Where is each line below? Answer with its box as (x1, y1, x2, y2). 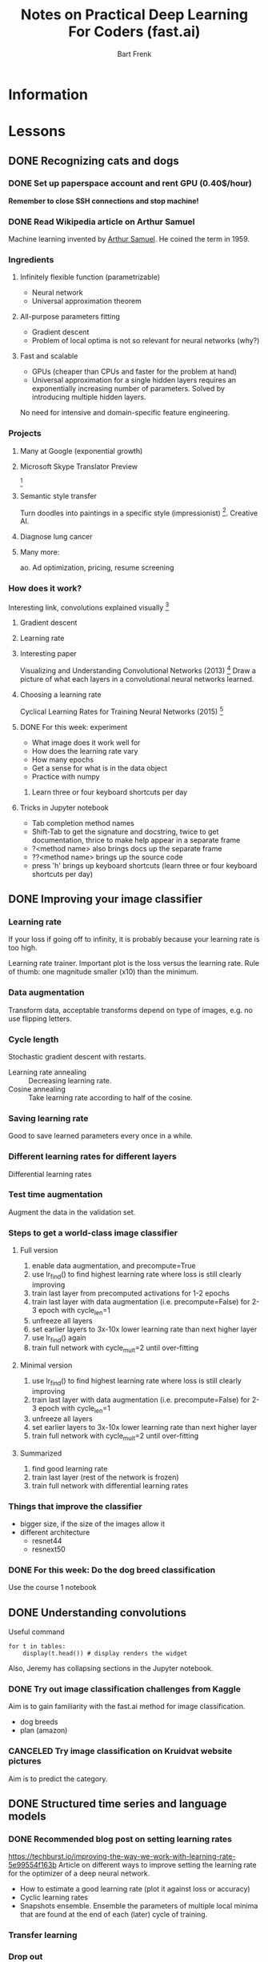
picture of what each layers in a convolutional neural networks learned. (19, 674, 254, 683)
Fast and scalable (19, 351, 78, 361)
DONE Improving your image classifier (8, 892, 202, 906)
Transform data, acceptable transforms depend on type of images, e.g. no (8, 1005, 254, 1015)
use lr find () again (31, 1332, 86, 1344)
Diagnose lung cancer (19, 532, 94, 542)
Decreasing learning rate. (28, 1075, 112, 1085)
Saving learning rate (8, 1112, 89, 1123)
